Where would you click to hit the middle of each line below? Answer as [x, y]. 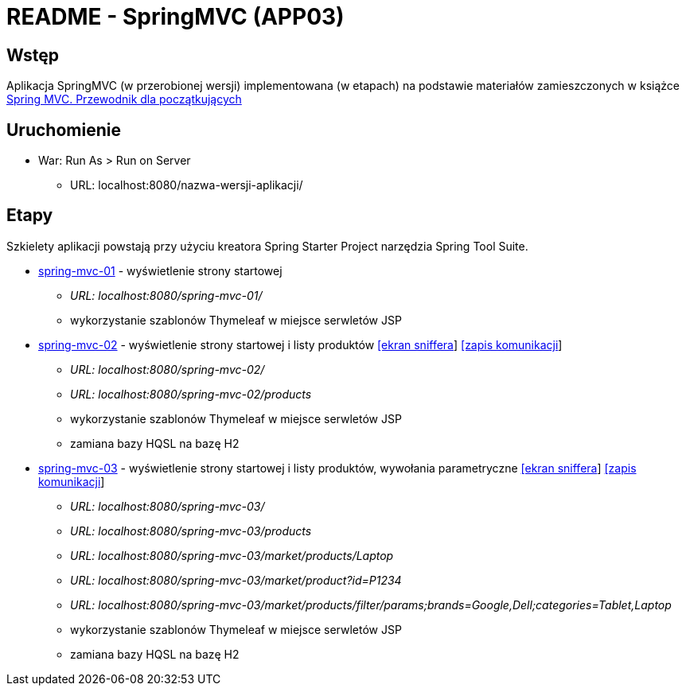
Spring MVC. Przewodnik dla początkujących [124, 99]
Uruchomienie [64, 130]
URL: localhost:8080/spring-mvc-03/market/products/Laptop [232, 555]
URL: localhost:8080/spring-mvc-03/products [191, 531]
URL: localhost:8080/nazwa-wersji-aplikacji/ [187, 185]
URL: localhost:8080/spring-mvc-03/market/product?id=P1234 [236, 580]
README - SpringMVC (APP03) [175, 17]
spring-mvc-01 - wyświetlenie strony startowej [160, 270]
